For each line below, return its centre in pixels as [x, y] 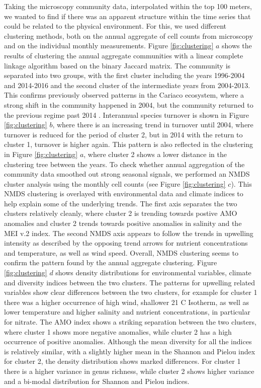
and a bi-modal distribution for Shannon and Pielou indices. [97, 381]
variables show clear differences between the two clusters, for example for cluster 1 [131, 292]
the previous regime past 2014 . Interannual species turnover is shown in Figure [127, 114]
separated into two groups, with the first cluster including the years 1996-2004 [124, 75]
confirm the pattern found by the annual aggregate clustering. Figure [111, 262]
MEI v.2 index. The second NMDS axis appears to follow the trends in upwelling [129, 233]
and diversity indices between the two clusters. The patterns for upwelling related [130, 282]
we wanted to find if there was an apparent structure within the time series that [127, 16]
